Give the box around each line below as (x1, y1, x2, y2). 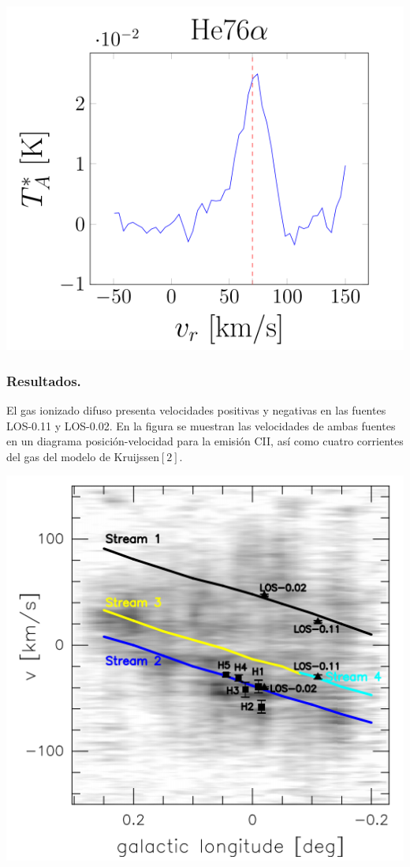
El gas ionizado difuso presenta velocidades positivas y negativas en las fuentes (6, 402, 386, 418)
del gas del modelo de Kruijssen (6, 448, 159, 464)
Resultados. (6, 370, 81, 390)
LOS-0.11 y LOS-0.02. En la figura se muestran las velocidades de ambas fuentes (6, 417, 396, 433)
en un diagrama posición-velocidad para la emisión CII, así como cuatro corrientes (6, 433, 404, 449)
